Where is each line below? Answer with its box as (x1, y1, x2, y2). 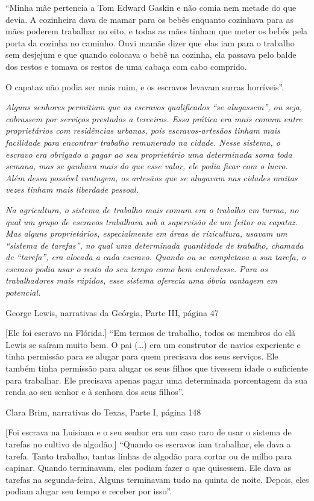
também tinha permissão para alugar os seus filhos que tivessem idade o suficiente (5, 362, 309, 375)
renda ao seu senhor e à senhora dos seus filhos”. (5, 385, 184, 398)
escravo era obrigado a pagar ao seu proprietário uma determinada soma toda (5, 148, 292, 160)
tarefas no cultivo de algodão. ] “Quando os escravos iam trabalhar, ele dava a (5, 438, 291, 450)
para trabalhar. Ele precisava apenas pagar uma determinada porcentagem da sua (5, 373, 308, 386)
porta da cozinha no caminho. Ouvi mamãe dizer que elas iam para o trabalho (5, 36, 295, 49)
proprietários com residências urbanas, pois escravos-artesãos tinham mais (5, 124, 280, 137)
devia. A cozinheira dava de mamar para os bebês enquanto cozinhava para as (5, 13, 294, 25)
